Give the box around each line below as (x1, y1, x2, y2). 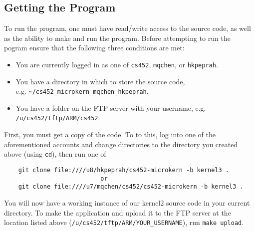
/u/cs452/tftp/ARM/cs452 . (15, 112, 100, 123)
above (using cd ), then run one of (4, 149, 106, 159)
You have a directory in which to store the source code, (15, 76, 185, 86)
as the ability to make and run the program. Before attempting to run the (4, 32, 231, 43)
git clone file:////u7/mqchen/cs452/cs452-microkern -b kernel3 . (18, 183, 244, 191)
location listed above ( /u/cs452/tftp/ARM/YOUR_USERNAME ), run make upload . (4, 217, 244, 228)
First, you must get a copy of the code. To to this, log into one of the (4, 129, 216, 140)
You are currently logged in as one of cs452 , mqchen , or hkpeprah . (15, 59, 218, 69)
